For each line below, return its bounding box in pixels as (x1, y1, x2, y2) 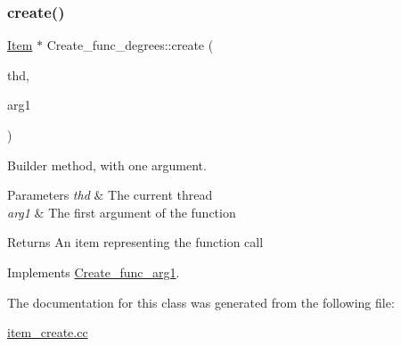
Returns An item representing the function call (7, 233, 264, 251)
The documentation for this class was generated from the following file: (7, 292, 395, 311)
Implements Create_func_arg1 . (7, 262, 180, 281)
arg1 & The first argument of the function (7, 202, 236, 221)
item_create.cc (7, 323, 88, 342)
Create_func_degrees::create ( (46, 36, 214, 54)
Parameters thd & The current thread (7, 185, 213, 204)
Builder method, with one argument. (7, 155, 207, 174)
